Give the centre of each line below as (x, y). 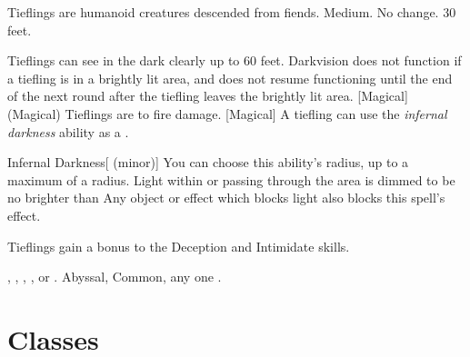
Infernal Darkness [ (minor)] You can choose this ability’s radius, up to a (208, 162)
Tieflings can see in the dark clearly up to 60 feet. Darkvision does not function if (235, 60)
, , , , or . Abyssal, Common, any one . (115, 277)
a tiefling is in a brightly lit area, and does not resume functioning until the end (230, 78)
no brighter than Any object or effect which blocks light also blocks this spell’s (226, 198)
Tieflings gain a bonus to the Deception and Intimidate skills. (179, 246)
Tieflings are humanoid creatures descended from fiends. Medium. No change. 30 (232, 12)
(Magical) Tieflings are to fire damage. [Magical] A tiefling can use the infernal (227, 113)
